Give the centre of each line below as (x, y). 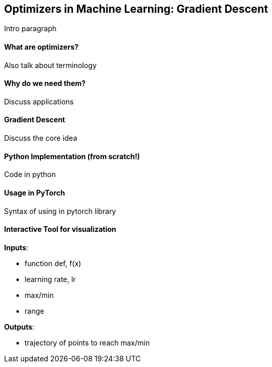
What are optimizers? (41, 47)
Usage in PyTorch (35, 192)
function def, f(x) (53, 263)
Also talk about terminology (50, 65)
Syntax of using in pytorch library (60, 211)
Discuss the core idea (41, 138)
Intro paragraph (30, 29)
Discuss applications (39, 101)
